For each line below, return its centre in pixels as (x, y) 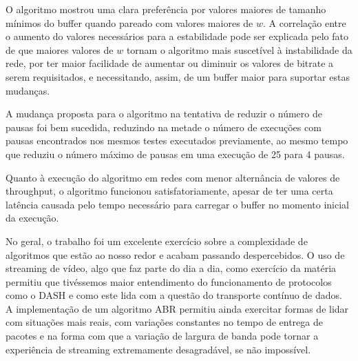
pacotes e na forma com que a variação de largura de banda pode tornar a (162, 336)
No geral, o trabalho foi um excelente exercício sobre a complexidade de (157, 241)
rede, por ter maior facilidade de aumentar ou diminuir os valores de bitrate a (170, 63)
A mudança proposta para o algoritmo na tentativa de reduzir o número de (164, 114)
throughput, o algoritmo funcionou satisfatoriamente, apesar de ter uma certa (169, 191)
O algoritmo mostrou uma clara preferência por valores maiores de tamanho (166, 9)
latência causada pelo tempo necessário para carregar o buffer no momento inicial (177, 204)
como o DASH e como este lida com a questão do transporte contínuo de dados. (174, 295)
